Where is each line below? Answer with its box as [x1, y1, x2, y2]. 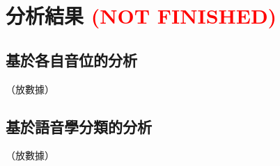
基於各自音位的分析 [6, 49, 137, 70]
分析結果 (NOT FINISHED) [6, 1, 277, 30]
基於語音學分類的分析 [6, 115, 152, 137]
